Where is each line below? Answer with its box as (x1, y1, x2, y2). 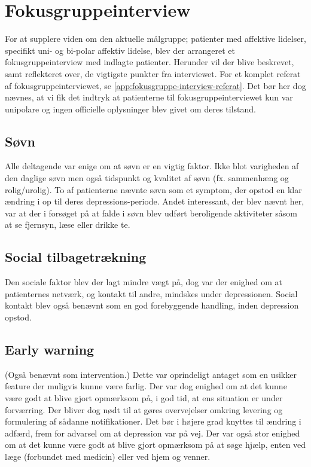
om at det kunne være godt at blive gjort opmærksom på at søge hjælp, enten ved (5, 438, 306, 451)
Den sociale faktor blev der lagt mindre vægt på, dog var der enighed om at (5, 276, 283, 288)
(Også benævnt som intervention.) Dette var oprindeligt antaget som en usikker (5, 368, 297, 380)
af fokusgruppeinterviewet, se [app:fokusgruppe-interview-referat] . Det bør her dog (5, 79, 306, 91)
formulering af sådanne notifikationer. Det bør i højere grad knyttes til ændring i (5, 415, 301, 428)
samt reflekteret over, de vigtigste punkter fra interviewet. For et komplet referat (5, 67, 301, 80)
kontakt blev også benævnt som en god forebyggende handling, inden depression (5, 299, 299, 312)
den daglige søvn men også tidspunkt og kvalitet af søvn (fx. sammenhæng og (5, 172, 289, 184)
